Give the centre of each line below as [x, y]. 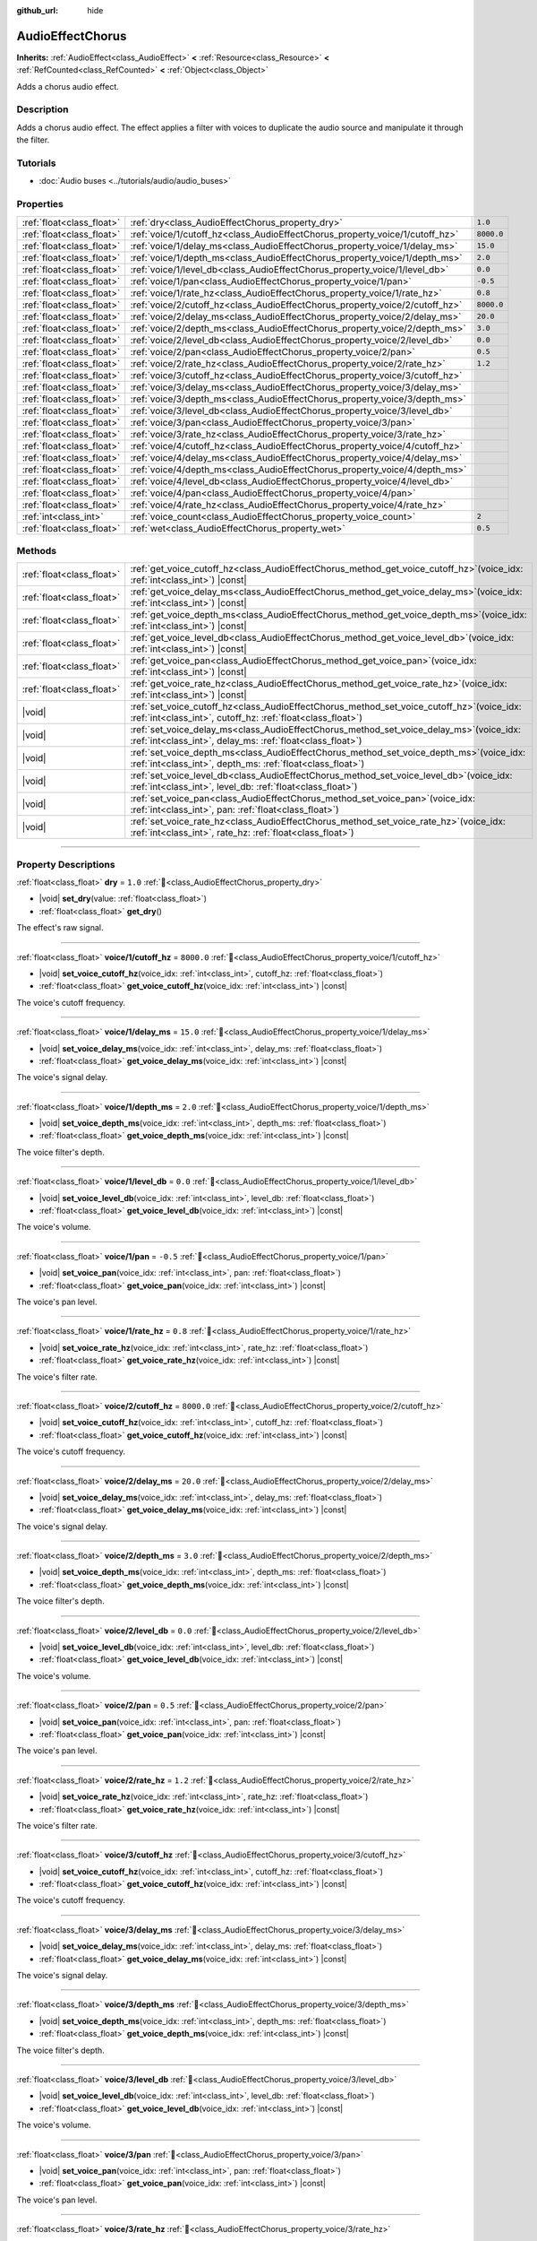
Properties [40, 204]
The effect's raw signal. [60, 928]
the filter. [33, 140]
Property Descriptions [66, 864]
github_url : [37, 10]
